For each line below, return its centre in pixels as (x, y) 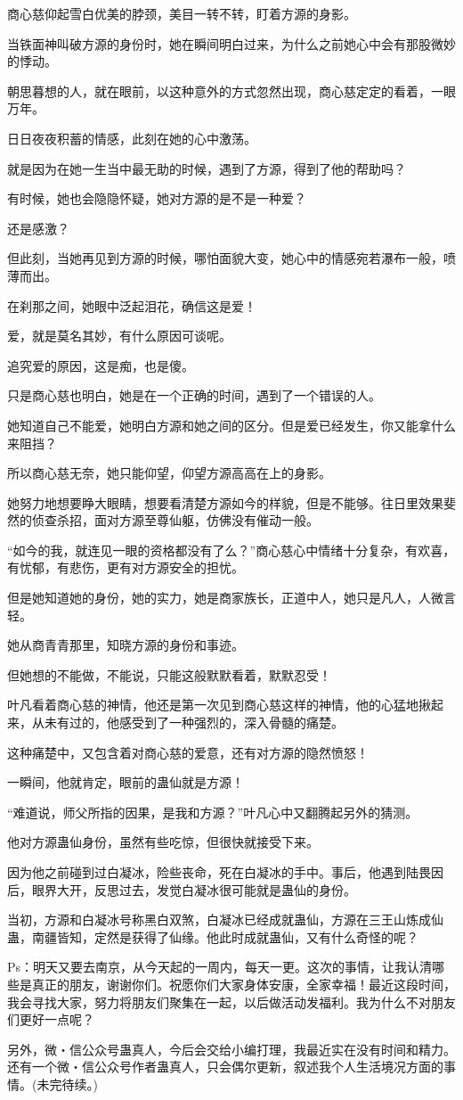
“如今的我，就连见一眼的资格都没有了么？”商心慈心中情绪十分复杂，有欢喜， (231, 550)
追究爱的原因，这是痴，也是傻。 (101, 365)
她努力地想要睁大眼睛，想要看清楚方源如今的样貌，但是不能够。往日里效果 (225, 502)
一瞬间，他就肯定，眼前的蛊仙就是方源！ (126, 782)
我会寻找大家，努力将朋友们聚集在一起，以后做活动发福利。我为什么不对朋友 (231, 1001)
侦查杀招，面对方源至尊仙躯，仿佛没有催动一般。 (175, 520)
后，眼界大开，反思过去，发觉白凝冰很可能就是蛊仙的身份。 (182, 889)
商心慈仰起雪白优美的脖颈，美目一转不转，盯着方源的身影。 (182, 13)
